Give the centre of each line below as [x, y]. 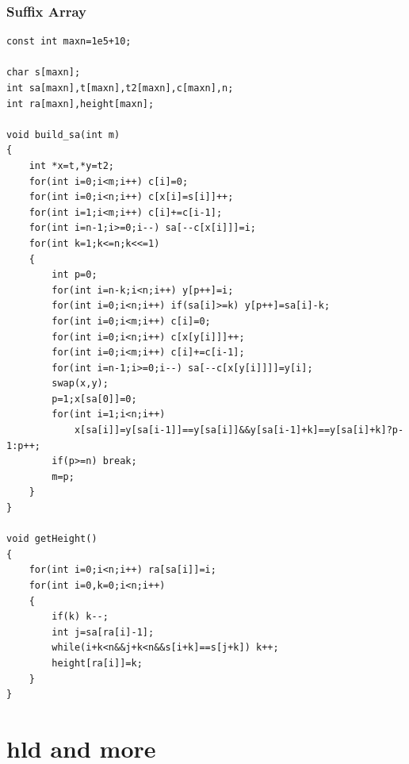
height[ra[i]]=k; [97, 663]
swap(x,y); [80, 384]
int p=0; [75, 275]
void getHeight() [52, 539]
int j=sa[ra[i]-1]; [103, 632]
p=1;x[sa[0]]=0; [94, 399]
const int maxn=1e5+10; [69, 42]
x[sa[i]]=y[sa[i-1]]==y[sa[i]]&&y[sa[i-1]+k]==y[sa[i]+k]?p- [239, 430]
